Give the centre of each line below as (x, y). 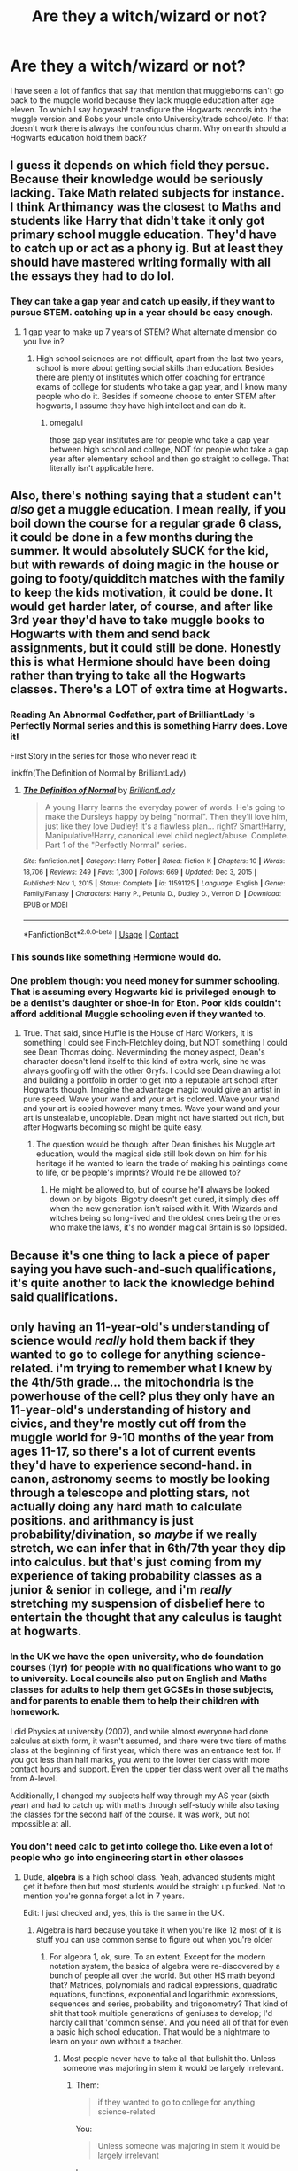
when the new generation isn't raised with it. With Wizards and (163, 1209)
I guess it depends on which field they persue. (140, 166)
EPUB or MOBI (46, 905)
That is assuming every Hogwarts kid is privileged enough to (143, 992)
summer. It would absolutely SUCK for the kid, (139, 551)
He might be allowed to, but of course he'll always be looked (160, 1190)
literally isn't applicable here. (101, 467)
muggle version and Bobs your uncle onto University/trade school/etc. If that (149, 119)
